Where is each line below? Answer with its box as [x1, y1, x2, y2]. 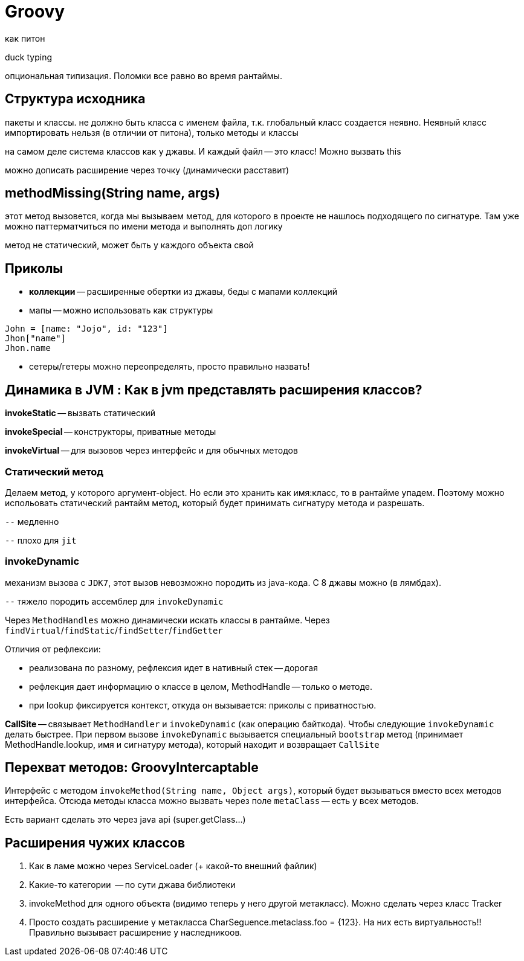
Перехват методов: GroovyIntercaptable [5, 760, 259, 776]
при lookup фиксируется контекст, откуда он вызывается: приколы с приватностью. [29, 699, 377, 710]
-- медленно [5, 516, 59, 527]
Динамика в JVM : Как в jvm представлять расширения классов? [5, 382, 422, 397]
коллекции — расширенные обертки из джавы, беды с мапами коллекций [29, 286, 338, 297]
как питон [5, 33, 45, 43]
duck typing [5, 51, 53, 62]
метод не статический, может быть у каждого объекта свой [5, 240, 254, 251]
